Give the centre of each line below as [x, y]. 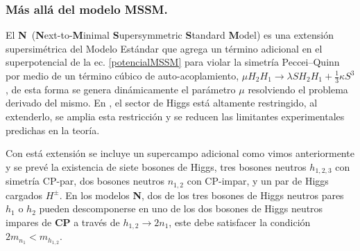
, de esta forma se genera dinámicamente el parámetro [121, 89]
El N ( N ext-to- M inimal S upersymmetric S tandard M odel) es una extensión [170, 35]
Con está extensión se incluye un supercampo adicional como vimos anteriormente [180, 153]
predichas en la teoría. [53, 130]
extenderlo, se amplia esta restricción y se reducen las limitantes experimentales [175, 117]
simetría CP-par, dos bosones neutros [85, 181]
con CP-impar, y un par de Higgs [258, 181]
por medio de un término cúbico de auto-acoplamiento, [122, 75]
